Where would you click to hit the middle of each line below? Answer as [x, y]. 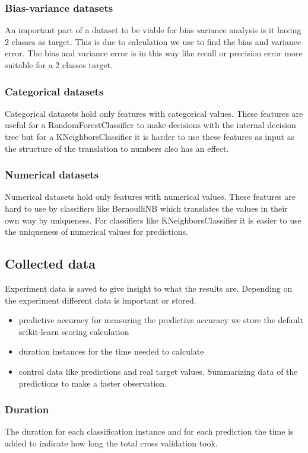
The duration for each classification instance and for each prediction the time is [149, 431]
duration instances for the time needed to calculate [111, 351]
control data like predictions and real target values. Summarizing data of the [158, 371]
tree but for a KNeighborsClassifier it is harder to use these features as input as [150, 136]
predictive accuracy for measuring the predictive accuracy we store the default [161, 320]
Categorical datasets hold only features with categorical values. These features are [154, 113]
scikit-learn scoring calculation [74, 331]
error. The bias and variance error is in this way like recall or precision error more [154, 53]
